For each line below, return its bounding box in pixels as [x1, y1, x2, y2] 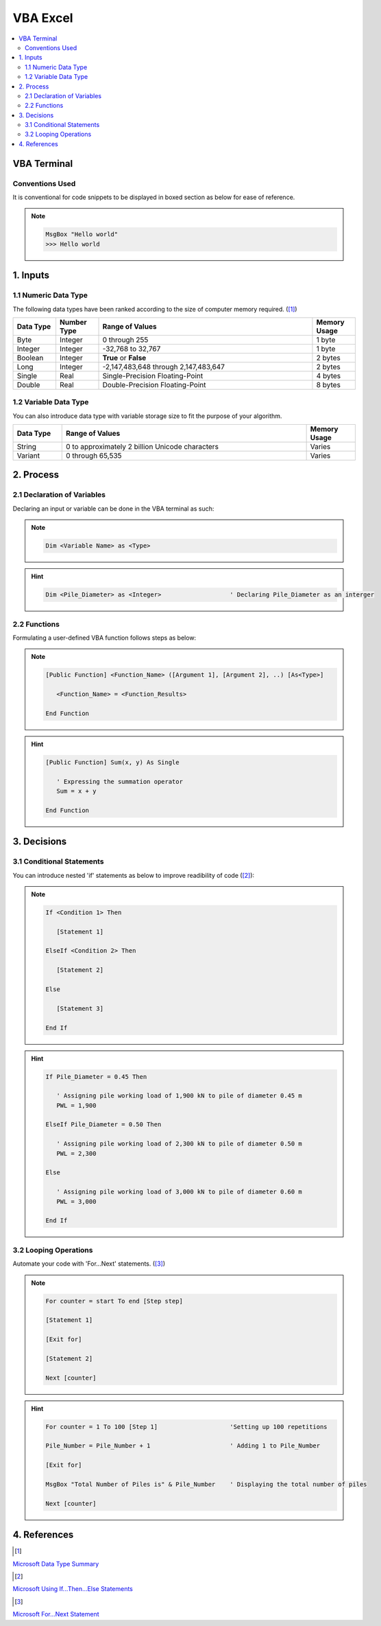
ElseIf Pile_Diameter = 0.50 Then [45, 1121, 162, 1128]
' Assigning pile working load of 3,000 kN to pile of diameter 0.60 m [56, 1188, 303, 1196]
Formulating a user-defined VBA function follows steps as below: [12, 634, 197, 642]
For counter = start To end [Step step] [45, 1297, 183, 1305]
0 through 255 [102, 335, 149, 345]
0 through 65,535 [65, 451, 123, 461]
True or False [102, 353, 147, 362]
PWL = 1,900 [56, 1102, 97, 1109]
